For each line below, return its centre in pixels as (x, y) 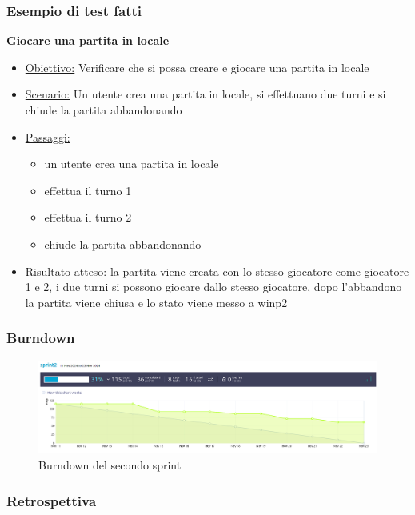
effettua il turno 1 (88, 190)
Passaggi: (48, 136)
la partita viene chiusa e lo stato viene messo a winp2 (156, 302)
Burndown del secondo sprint (110, 465)
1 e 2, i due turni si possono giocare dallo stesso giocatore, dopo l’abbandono (213, 287)
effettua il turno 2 (88, 217)
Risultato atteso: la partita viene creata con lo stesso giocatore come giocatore (217, 271)
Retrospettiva (52, 500)
